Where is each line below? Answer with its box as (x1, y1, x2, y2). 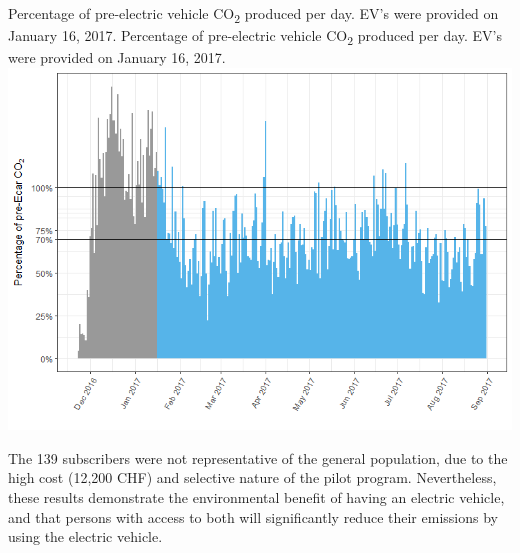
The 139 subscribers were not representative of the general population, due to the (8, 447, 508, 468)
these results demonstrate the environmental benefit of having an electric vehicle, (8, 487, 505, 508)
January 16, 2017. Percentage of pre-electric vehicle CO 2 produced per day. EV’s (8, 25, 503, 48)
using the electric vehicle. (8, 526, 163, 547)
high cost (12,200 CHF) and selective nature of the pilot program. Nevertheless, (8, 467, 497, 488)
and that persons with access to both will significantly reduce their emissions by (8, 506, 498, 527)
